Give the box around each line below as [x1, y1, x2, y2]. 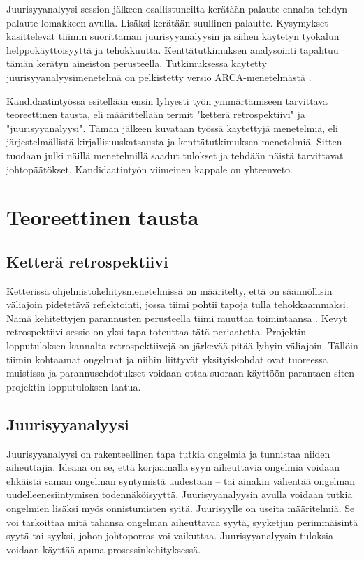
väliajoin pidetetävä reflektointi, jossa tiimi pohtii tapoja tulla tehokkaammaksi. [6, 297, 349, 312]
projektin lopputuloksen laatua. [6, 379, 141, 393]
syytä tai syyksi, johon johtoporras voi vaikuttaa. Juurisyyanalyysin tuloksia [6, 528, 333, 543]
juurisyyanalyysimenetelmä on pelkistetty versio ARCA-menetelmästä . [6, 69, 312, 84]
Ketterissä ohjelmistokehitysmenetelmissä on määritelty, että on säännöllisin [6, 283, 333, 298]
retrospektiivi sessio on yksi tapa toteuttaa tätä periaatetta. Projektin [6, 324, 306, 339]
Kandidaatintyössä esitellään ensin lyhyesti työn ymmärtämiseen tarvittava [6, 93, 328, 108]
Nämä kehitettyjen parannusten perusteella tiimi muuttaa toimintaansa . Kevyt [6, 310, 348, 325]
